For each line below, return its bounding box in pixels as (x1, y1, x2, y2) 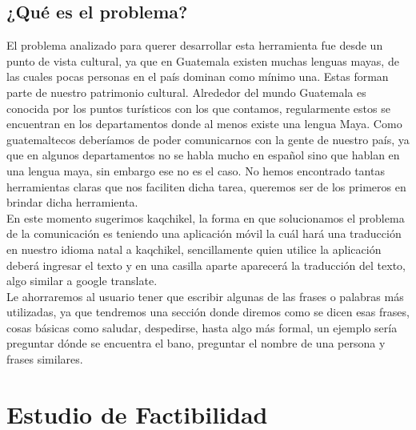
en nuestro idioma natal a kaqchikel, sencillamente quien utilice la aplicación (6, 240, 382, 257)
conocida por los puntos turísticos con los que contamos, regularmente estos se (6, 99, 390, 116)
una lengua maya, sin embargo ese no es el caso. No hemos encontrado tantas (6, 162, 385, 179)
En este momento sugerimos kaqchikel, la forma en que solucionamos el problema (6, 209, 405, 226)
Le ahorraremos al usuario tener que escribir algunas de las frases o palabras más (6, 287, 404, 304)
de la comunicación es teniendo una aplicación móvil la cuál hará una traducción (6, 225, 402, 242)
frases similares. (6, 351, 83, 368)
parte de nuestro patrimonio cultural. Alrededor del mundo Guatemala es (6, 83, 366, 100)
